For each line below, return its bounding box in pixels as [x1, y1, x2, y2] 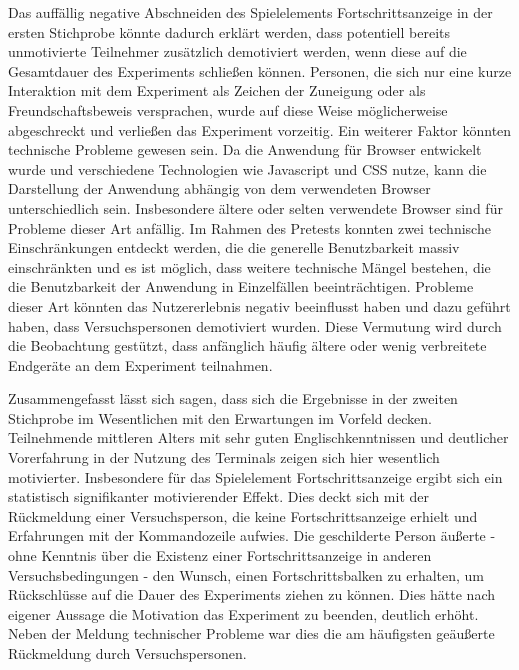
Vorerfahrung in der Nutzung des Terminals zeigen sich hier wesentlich [8, 447, 440, 468]
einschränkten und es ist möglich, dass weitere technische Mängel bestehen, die [8, 256, 491, 277]
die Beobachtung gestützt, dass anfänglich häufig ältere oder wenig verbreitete [8, 335, 487, 356]
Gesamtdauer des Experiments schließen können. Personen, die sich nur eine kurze [8, 60, 512, 81]
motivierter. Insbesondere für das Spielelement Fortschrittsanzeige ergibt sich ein [8, 466, 503, 487]
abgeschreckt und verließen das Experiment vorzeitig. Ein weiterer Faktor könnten [8, 119, 512, 140]
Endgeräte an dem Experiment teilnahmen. [8, 354, 273, 375]
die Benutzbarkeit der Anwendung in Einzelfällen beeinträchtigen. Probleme [8, 276, 474, 297]
